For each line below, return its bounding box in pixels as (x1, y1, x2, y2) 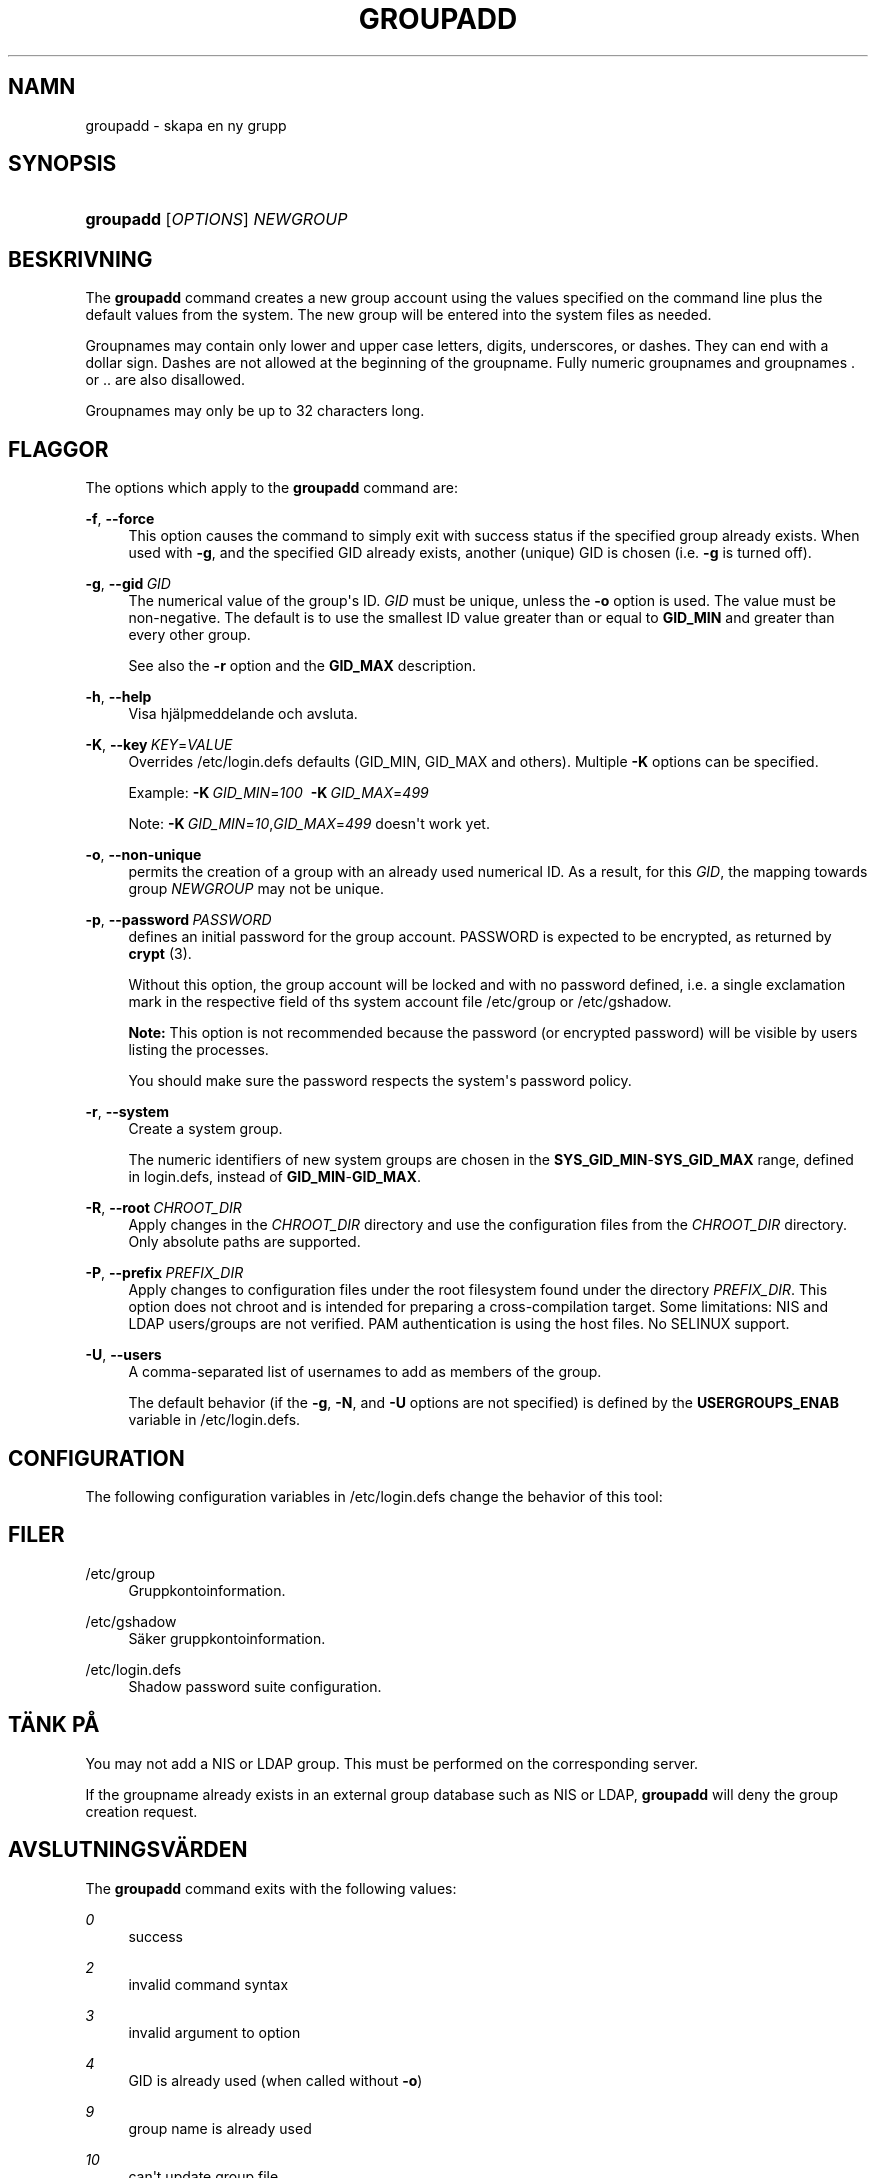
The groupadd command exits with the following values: (85, 1879, 457, 1897)
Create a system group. (128, 1120, 283, 1138)
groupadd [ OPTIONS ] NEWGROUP (85, 209, 348, 230)
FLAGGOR (8, 436, 109, 462)
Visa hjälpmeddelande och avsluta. (128, 705, 358, 723)
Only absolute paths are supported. (128, 1233, 361, 1251)
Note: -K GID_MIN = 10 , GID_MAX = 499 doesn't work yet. (128, 815, 490, 833)
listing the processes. (128, 1041, 269, 1059)
